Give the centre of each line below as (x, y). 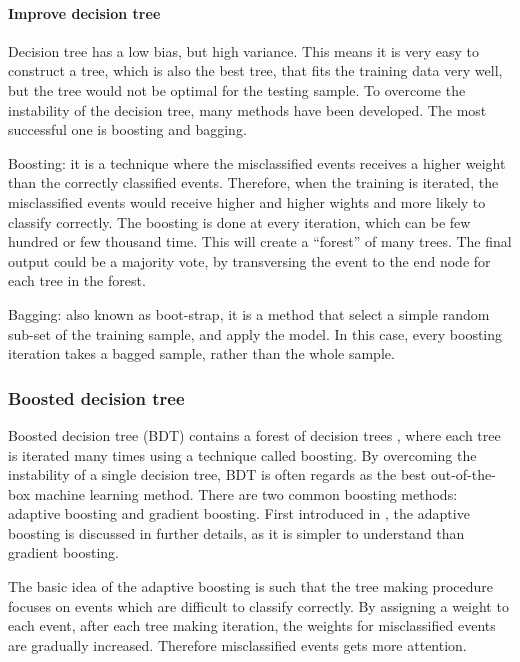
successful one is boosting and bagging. (127, 129)
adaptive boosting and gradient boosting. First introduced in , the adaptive (239, 513)
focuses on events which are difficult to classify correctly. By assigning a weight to (258, 605)
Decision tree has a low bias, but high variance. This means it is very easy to (243, 50)
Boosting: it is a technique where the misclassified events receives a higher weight (257, 162)
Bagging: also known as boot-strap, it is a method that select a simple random (249, 313)
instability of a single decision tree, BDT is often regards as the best (217, 474)
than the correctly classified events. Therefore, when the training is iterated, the (253, 182)
